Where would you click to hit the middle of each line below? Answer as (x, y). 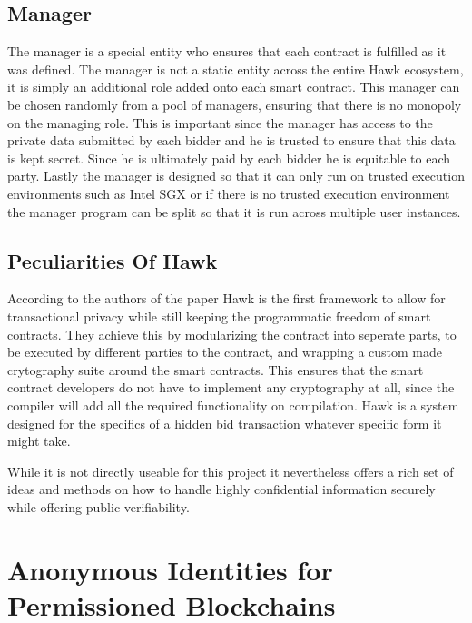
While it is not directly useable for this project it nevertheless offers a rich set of (231, 471)
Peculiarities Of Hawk (113, 260)
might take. (39, 441)
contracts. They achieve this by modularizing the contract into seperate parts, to (232, 334)
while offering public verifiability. (98, 506)
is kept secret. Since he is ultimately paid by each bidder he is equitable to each (229, 158)
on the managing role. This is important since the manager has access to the (220, 122)
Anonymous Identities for (170, 569)
